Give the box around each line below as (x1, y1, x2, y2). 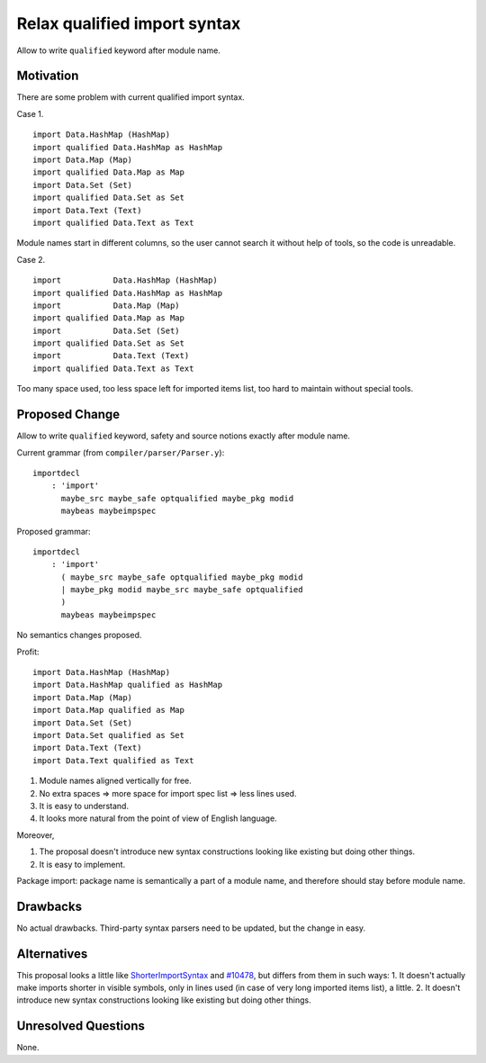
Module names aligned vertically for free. (39, 775, 193, 787)
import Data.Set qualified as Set (32, 730, 184, 740)
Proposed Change (16, 407, 121, 422)
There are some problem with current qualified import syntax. (16, 92, 245, 103)
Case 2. (16, 254, 46, 265)
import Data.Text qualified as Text (32, 755, 194, 765)
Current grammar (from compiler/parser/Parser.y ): (16, 446, 225, 458)
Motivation (16, 68, 79, 84)
